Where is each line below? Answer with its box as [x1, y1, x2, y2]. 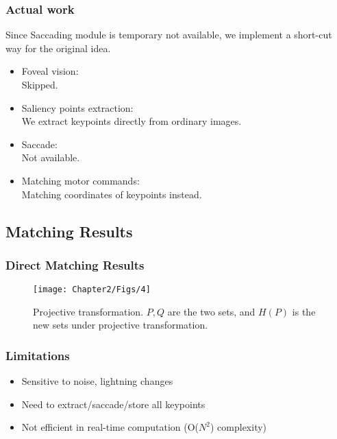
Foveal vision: [21, 64, 79, 78]
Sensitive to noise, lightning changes [21, 374, 173, 388]
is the [292, 304, 316, 318]
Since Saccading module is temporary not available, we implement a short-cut [5, 27, 332, 42]
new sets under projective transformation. [33, 318, 208, 332]
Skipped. [21, 78, 58, 91]
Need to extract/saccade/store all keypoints [21, 396, 205, 411]
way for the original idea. [5, 40, 111, 55]
